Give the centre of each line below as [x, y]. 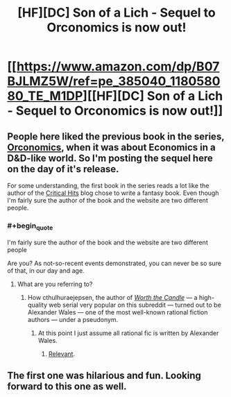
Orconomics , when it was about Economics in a [112, 147]
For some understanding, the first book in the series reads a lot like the [108, 186]
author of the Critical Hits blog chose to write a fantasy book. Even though [113, 193]
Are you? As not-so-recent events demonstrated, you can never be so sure [114, 263]
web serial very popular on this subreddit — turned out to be [135, 305]
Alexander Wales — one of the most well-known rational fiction [118, 312]
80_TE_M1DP [45, 96]
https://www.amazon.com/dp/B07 [118, 67]
